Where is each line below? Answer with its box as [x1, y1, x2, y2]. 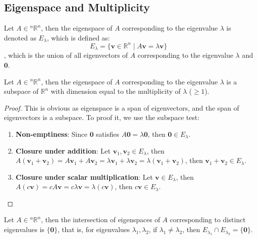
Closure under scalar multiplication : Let [15, 171, 153, 182]
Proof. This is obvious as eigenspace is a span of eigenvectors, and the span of [4, 102, 239, 113]
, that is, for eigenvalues [57, 224, 130, 235]
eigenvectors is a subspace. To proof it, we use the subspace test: [4, 112, 200, 122]
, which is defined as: [46, 32, 110, 42]
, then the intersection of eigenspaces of [41, 214, 160, 225]
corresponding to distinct [170, 214, 246, 225]
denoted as [4, 32, 37, 42]
